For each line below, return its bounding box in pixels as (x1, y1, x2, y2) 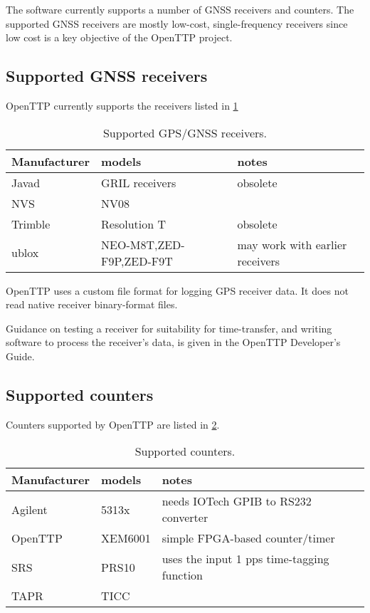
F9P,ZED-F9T (101, 252, 173, 269)
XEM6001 (101, 530, 151, 547)
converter (162, 509, 208, 526)
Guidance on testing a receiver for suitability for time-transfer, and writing (6, 320, 332, 335)
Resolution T (101, 215, 166, 232)
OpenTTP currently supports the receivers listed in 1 (6, 98, 238, 112)
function (162, 567, 203, 584)
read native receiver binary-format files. (6, 297, 178, 312)
